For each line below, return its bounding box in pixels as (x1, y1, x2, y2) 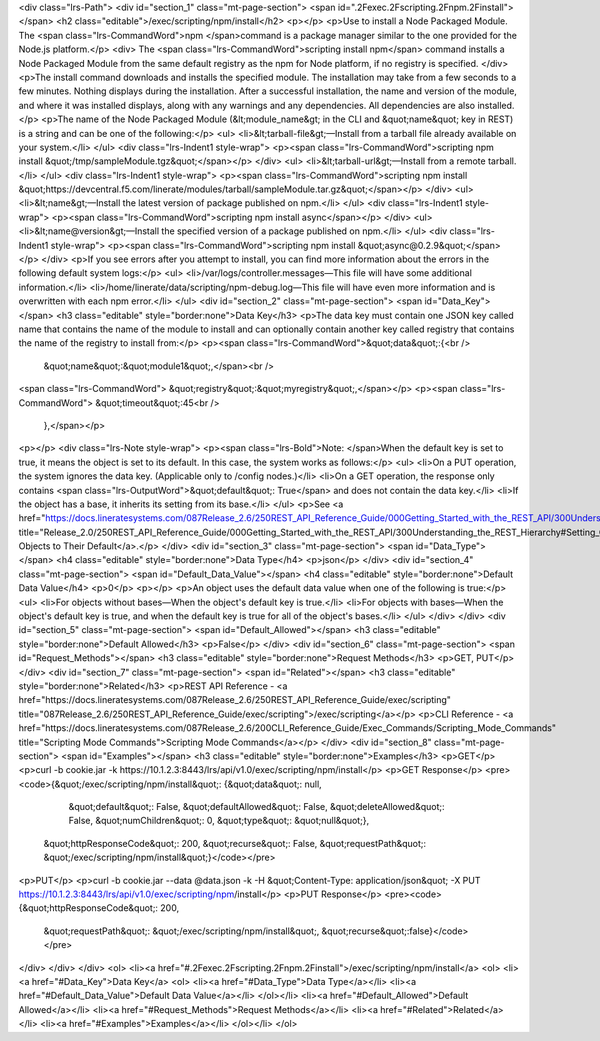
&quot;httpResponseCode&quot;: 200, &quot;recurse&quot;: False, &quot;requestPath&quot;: (43, 837, 427, 849)
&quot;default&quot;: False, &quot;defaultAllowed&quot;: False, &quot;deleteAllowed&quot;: (68, 801, 445, 813)
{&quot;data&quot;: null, (223, 778, 322, 790)
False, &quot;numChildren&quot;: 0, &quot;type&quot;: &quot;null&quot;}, (68, 815, 370, 827)
